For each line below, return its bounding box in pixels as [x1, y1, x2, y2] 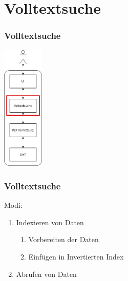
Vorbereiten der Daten [28, 234, 99, 245]
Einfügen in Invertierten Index [28, 251, 124, 262]
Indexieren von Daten [16, 217, 84, 227]
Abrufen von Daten [16, 268, 77, 279]
